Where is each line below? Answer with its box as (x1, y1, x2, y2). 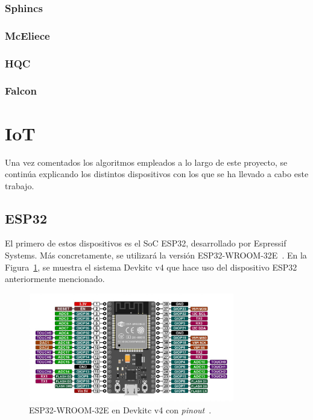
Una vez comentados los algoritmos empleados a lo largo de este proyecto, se (5, 155, 288, 168)
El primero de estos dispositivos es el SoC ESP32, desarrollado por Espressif (5, 237, 286, 249)
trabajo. (5, 179, 34, 192)
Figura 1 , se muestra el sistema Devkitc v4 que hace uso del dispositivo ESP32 (5, 260, 297, 273)
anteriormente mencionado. (5, 272, 105, 285)
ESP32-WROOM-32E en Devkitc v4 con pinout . (29, 403, 212, 416)
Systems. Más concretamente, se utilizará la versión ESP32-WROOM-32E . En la (5, 249, 307, 262)
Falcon (5, 83, 37, 98)
